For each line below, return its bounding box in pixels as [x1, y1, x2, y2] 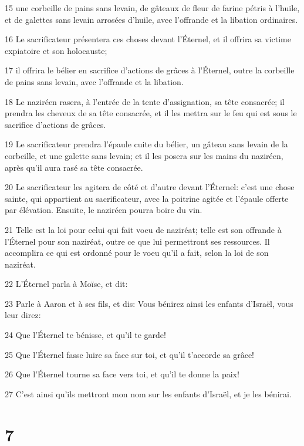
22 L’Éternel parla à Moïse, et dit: [5, 278, 128, 290]
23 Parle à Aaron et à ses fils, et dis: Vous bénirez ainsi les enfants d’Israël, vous [5, 297, 293, 309]
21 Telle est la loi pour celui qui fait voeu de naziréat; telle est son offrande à [5, 223, 282, 235]
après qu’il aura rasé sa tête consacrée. [5, 161, 143, 173]
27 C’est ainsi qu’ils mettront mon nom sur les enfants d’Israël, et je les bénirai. [5, 387, 292, 400]
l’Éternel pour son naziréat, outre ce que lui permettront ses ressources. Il [5, 235, 270, 247]
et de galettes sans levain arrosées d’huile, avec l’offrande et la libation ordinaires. [5, 13, 298, 25]
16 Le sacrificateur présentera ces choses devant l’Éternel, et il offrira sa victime [5, 33, 291, 45]
